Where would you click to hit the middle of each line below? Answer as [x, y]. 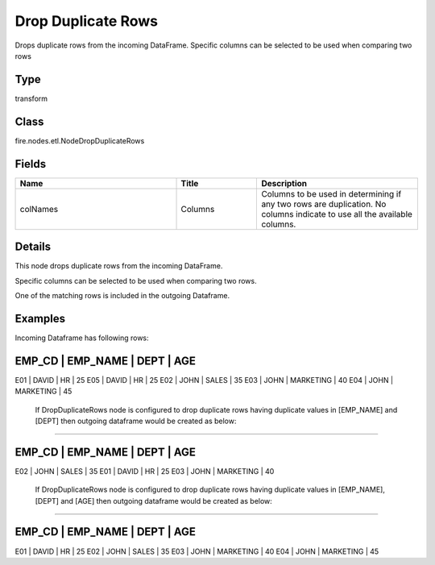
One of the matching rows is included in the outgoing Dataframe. [122, 295]
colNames [39, 209]
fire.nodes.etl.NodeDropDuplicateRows [80, 140]
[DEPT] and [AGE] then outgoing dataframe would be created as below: [154, 501]
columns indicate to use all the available [337, 214]
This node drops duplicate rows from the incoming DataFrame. [119, 266]
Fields [31, 164]
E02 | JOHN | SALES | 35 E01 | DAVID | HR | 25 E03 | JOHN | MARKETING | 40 [145, 471]
